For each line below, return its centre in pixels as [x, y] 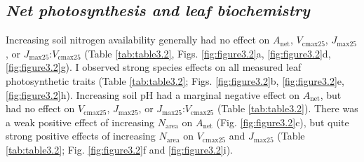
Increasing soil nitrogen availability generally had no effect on [138, 40]
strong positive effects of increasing [81, 136]
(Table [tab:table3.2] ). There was [288, 108]
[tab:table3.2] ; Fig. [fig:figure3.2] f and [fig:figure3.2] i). [119, 149]
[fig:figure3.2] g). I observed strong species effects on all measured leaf [154, 67]
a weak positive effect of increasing [80, 122]
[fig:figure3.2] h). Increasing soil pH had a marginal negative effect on [153, 94]
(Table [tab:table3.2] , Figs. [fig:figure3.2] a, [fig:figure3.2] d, [208, 53]
